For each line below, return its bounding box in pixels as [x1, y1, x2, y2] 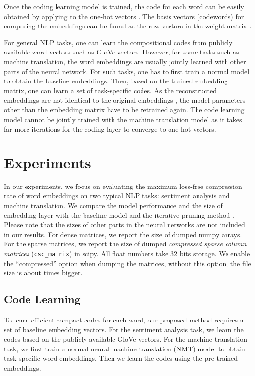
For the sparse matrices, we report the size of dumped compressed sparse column [4, 239, 247, 249]
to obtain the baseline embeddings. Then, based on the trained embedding [4, 76, 228, 86]
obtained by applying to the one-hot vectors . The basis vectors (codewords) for [4, 11, 244, 21]
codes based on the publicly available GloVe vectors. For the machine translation [4, 334, 247, 344]
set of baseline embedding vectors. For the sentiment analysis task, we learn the [4, 324, 244, 334]
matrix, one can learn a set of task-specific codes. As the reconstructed [4, 85, 217, 95]
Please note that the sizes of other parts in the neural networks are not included [4, 219, 245, 230]
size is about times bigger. [4, 268, 83, 278]
